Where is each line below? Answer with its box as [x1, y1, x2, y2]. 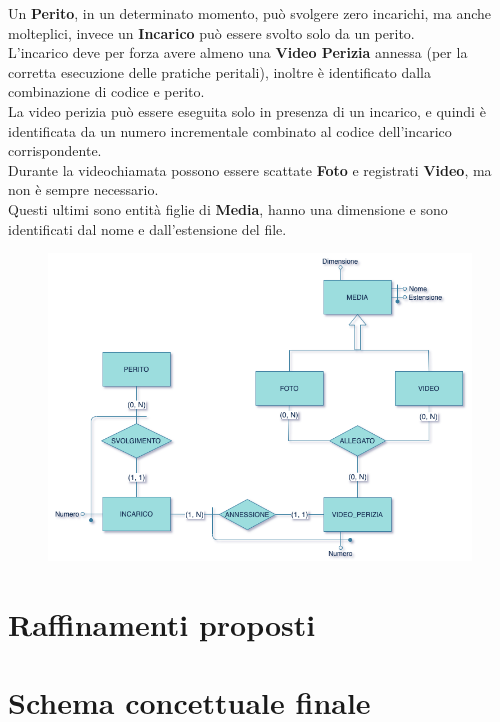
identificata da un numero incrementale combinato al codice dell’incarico [8, 120, 452, 141]
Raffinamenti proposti [8, 603, 316, 644]
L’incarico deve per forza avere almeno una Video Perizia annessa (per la [8, 42, 468, 63]
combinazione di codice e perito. [8, 81, 205, 102]
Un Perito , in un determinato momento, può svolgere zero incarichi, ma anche [8, 3, 492, 23]
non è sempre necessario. [8, 179, 159, 200]
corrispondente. [8, 140, 102, 161]
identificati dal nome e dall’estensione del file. [8, 218, 287, 239]
